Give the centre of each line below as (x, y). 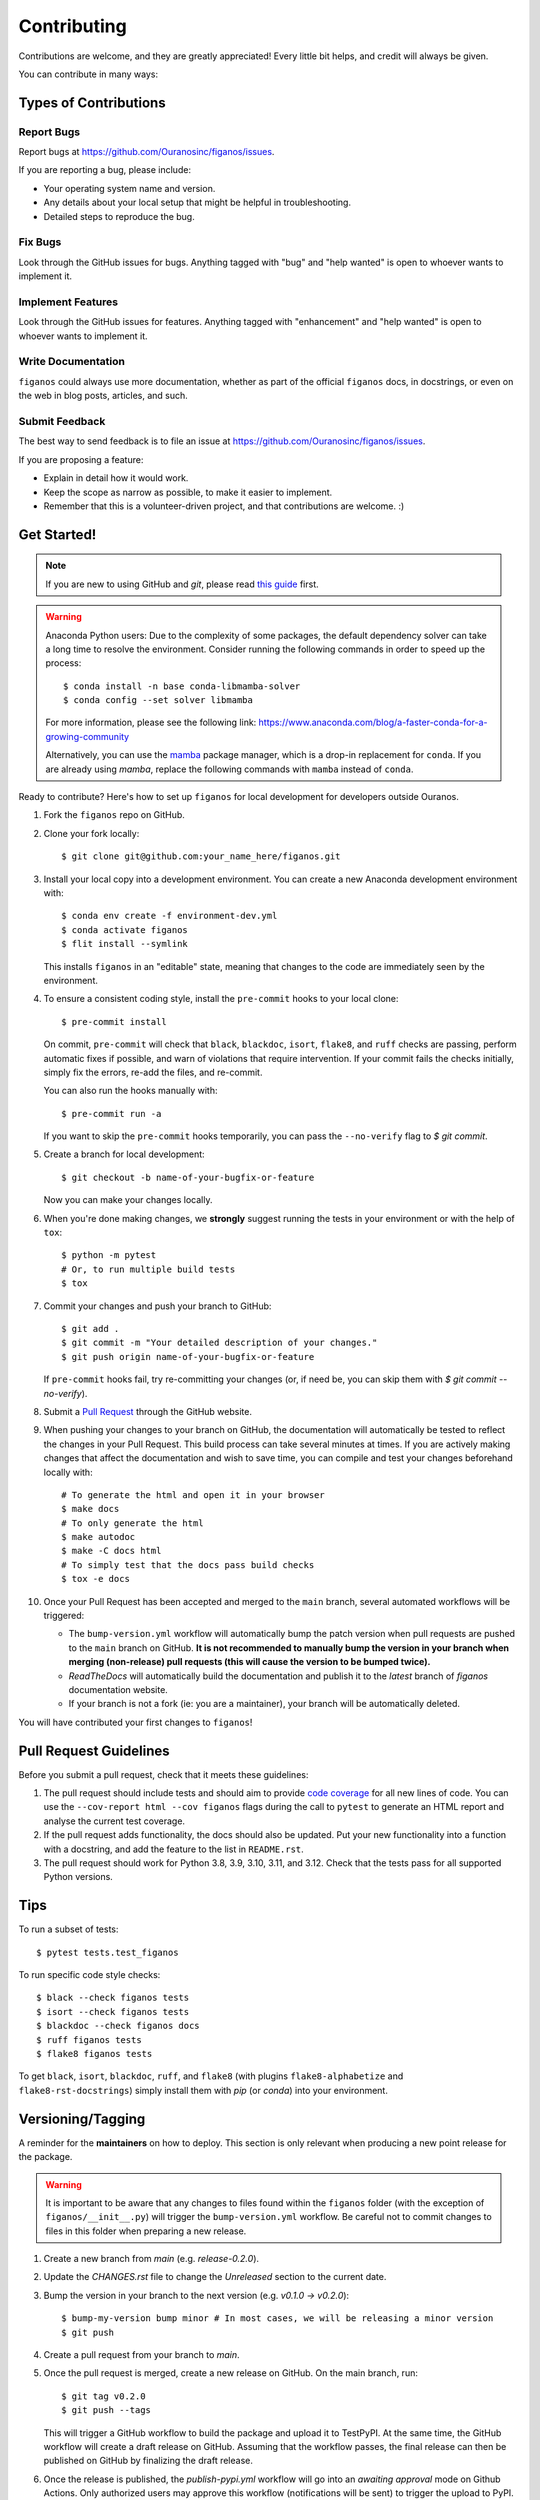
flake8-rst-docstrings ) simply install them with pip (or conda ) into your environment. (203, 2090)
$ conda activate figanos (125, 929)
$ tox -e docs (95, 1579)
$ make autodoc (98, 1537)
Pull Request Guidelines (94, 1750)
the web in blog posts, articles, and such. (103, 396)
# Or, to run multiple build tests (148, 1269)
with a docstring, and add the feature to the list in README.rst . (173, 1849)
